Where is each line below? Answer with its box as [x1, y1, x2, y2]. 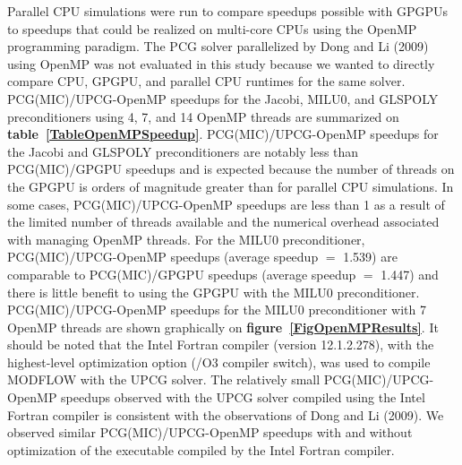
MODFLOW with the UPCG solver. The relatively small [7, 370, 321, 389]
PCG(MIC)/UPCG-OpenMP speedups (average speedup [7, 247, 319, 266]
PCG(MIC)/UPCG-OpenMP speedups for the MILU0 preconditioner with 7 [7, 300, 426, 319]
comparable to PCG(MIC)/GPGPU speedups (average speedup [7, 264, 356, 283]
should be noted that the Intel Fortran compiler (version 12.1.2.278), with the [7, 335, 434, 354]
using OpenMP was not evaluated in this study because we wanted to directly [7, 54, 435, 73]
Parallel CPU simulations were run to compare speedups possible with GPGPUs [7, 2, 449, 20]
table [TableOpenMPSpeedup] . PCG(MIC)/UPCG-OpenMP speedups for [7, 125, 439, 143]
